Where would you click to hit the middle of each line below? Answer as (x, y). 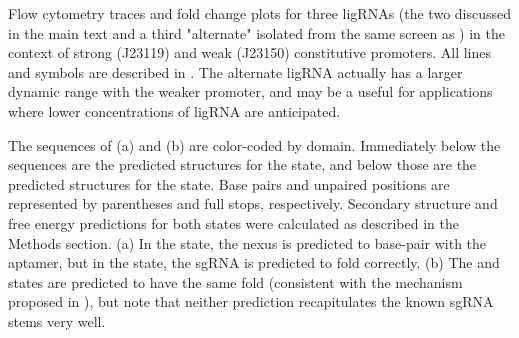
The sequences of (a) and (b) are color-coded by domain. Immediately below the (254, 144)
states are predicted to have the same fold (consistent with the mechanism (235, 281)
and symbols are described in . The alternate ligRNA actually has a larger (235, 71)
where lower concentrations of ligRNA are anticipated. (174, 110)
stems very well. (57, 320)
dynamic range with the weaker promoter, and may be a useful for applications (250, 91)
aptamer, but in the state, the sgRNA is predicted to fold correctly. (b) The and (254, 262)
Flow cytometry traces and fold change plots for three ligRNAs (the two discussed (260, 13)
